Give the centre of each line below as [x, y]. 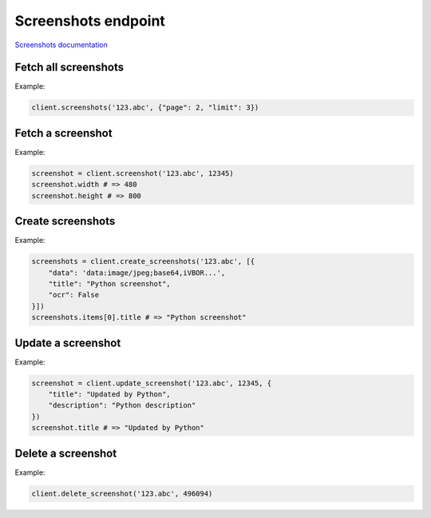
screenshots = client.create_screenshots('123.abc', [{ [143, 261]
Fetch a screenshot [63, 133]
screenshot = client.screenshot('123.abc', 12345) [133, 173]
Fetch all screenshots [69, 68]
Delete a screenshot [66, 453]
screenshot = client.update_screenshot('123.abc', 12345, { [152, 383]
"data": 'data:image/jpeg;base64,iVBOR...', [137, 273]
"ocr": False [74, 295]
